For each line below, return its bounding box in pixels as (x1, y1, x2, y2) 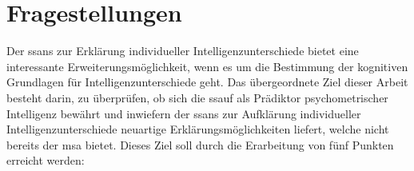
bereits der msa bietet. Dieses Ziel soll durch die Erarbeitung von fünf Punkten (6, 136, 394, 153)
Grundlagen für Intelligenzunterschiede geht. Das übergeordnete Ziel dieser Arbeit (6, 74, 408, 90)
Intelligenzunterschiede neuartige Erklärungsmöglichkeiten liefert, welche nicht (6, 121, 389, 137)
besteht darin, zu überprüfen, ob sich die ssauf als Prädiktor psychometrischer (6, 89, 388, 105)
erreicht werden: (6, 152, 85, 169)
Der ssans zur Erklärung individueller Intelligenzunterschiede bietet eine (6, 42, 359, 59)
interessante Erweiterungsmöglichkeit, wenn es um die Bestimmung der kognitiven (6, 58, 408, 74)
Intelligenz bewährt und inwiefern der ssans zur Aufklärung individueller (6, 105, 361, 121)
